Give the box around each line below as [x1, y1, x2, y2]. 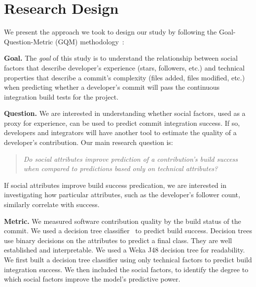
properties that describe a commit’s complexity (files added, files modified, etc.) [4, 72, 245, 82]
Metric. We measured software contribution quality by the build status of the [4, 215, 241, 226]
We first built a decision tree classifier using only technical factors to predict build [4, 254, 252, 264]
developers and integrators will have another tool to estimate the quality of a [4, 127, 237, 138]
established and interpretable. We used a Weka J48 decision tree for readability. [4, 245, 245, 255]
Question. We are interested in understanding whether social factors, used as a [4, 108, 246, 118]
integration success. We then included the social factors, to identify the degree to [4, 264, 249, 274]
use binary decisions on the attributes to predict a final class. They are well [4, 235, 232, 245]
